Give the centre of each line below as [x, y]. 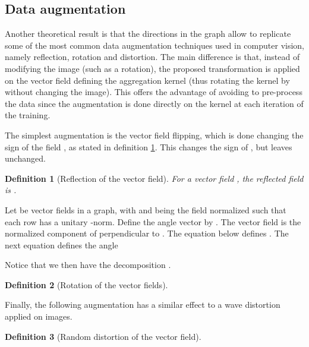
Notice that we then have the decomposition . [88, 265]
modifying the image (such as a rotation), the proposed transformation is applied [152, 68]
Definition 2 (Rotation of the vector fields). [86, 284]
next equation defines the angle [62, 245]
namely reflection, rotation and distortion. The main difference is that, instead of [152, 57]
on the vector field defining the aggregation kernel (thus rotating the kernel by [147, 80]
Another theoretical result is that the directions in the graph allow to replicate [148, 34]
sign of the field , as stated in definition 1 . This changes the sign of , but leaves [149, 146]
